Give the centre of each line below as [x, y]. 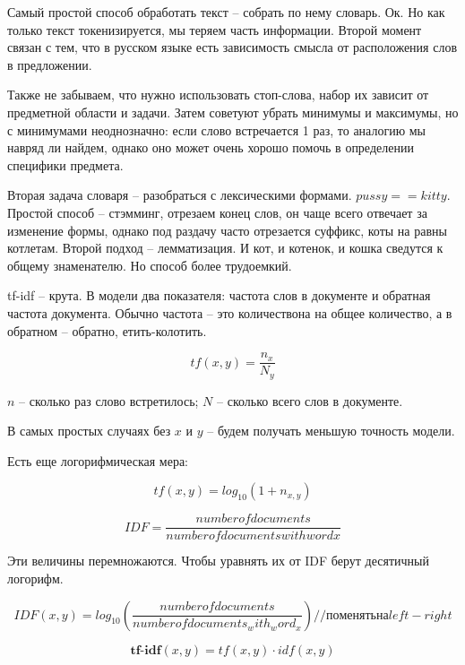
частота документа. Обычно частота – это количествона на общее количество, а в [230, 312]
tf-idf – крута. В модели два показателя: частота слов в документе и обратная [219, 295]
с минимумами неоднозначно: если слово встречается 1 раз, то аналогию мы [217, 130]
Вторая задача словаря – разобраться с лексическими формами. [180, 195]
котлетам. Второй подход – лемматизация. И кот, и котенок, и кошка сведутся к [225, 248]
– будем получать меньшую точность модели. [331, 431]
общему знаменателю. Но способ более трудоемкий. [150, 265]
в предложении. [50, 64]
